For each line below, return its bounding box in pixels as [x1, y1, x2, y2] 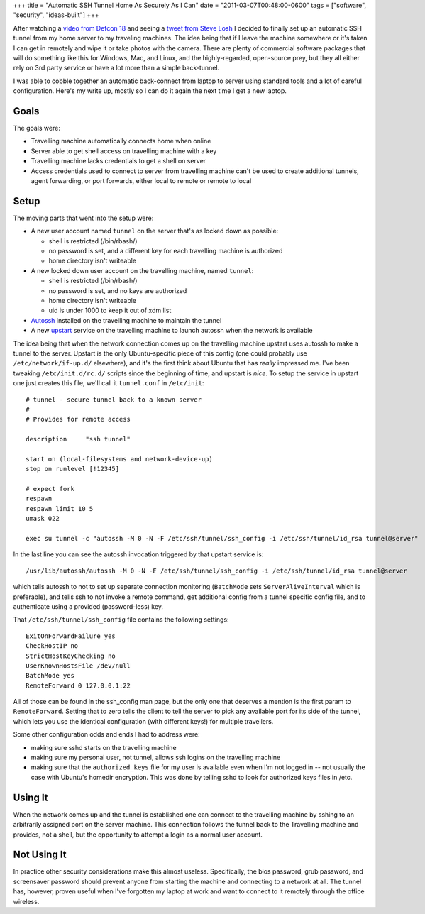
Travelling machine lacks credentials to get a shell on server [31, 157, 206, 165]
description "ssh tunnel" [26, 435, 131, 444]
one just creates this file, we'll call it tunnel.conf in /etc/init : [13, 379, 205, 387]
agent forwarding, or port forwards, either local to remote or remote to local [31, 176, 252, 185]
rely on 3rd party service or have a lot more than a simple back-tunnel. [13, 64, 220, 72]
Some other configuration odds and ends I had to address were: [13, 730, 200, 739]
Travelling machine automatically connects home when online [31, 137, 211, 145]
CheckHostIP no [26, 642, 79, 650]
